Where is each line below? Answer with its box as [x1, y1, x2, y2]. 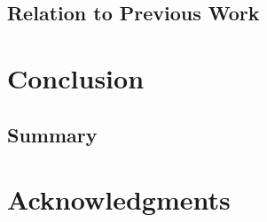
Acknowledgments [7, 181, 231, 218]
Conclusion [7, 59, 145, 96]
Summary [7, 120, 98, 148]
